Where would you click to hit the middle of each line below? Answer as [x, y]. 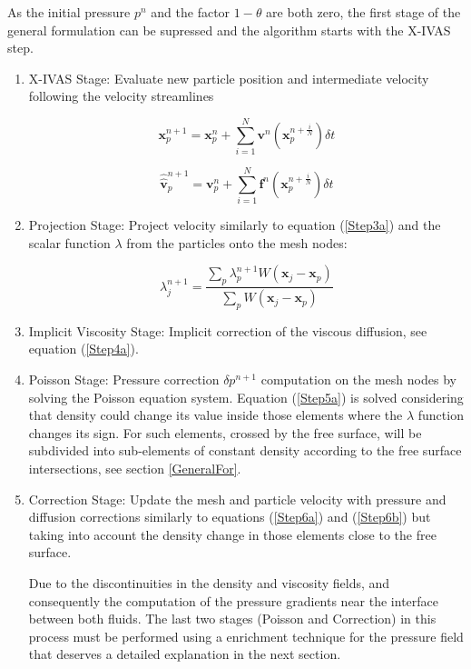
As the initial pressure [69, 12]
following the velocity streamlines [121, 96]
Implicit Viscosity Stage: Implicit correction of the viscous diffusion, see [228, 330]
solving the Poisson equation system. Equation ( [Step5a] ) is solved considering [246, 397]
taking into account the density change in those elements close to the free [232, 534]
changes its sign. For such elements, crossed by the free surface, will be [225, 432]
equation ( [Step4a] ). [83, 349]
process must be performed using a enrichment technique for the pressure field [246, 636]
